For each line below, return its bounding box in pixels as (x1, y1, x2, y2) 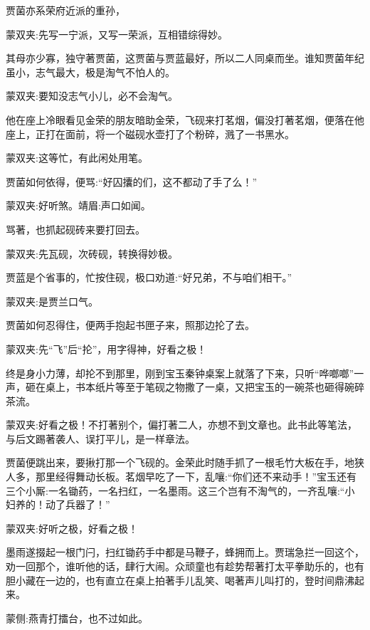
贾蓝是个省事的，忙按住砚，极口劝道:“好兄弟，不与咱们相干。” (6, 270, 292, 285)
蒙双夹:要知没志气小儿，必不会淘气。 (6, 88, 178, 103)
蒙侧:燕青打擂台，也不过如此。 (6, 610, 148, 625)
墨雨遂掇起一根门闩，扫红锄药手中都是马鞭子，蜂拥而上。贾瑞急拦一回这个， (6, 545, 364, 560)
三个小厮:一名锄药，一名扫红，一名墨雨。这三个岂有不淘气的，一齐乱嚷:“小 (6, 483, 355, 498)
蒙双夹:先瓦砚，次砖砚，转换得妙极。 (6, 246, 178, 261)
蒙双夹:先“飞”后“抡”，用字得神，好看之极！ (6, 341, 207, 356)
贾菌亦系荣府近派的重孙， (6, 3, 125, 17)
